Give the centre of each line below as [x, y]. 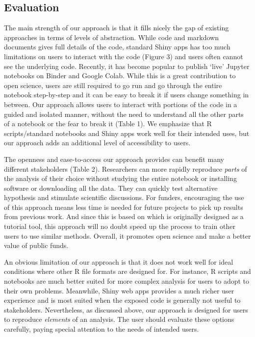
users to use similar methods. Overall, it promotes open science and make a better [127, 236]
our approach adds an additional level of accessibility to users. [97, 143]
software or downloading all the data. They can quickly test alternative [111, 188]
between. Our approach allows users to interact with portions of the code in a [121, 104]
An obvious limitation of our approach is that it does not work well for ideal [119, 261]
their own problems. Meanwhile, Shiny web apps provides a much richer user [119, 290]
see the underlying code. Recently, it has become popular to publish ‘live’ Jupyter [127, 66]
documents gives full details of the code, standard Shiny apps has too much [117, 47]
